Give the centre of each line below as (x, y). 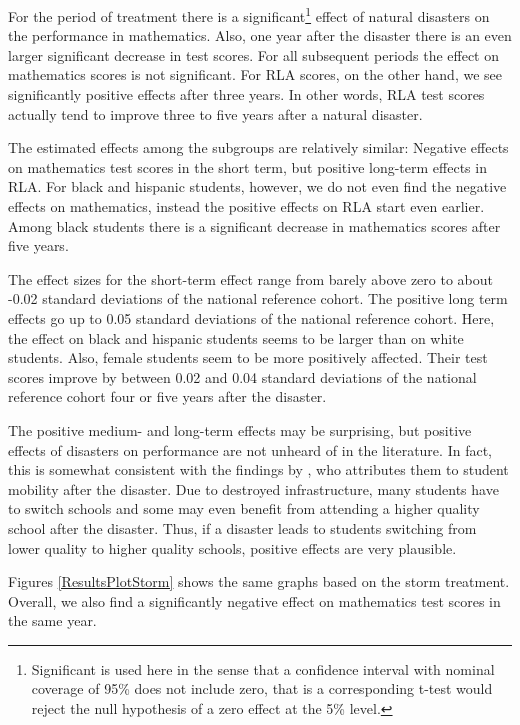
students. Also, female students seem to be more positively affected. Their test (248, 357)
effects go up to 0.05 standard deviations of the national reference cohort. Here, (251, 317)
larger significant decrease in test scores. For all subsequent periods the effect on (253, 54)
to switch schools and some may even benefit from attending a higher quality (244, 508)
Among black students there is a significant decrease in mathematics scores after (254, 225)
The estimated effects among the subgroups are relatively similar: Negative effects (258, 147)
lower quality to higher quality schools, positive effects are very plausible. (232, 547)
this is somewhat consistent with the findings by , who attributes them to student (258, 469)
